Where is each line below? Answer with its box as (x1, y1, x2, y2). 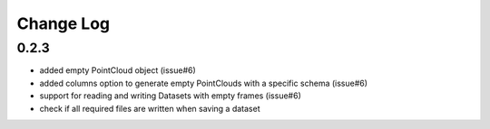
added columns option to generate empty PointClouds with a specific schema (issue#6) (39, 78, 367, 88)
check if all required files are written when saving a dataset (39, 103, 260, 114)
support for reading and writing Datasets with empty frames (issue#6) (39, 90, 301, 101)
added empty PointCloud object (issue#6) (39, 65, 197, 76)
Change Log (16, 14, 111, 33)
